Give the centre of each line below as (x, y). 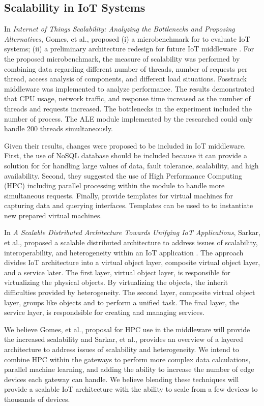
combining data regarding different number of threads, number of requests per (126, 68)
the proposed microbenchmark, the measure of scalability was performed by (122, 58)
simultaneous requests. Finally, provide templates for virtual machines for (119, 195)
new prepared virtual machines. (53, 215)
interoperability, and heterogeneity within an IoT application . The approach (124, 252)
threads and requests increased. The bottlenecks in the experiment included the (128, 108)
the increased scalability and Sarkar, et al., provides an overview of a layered (124, 339)
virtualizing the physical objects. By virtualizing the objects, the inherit (116, 282)
